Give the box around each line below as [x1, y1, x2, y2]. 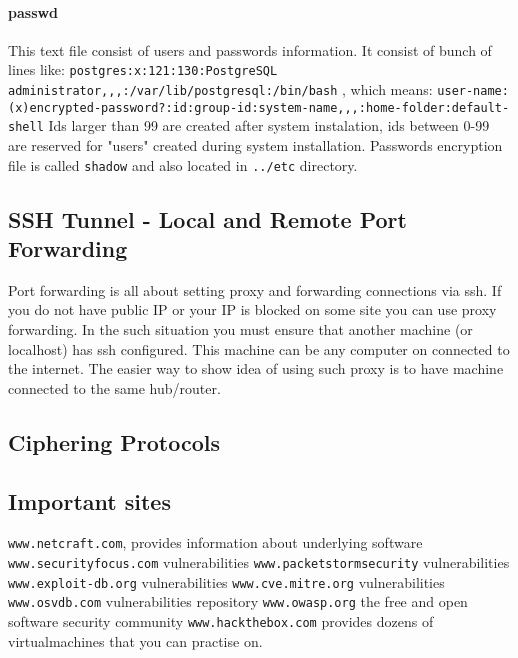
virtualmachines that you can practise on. [8, 630, 263, 651]
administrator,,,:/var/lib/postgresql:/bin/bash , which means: [8, 79, 433, 100]
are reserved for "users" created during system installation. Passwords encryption [8, 135, 503, 156]
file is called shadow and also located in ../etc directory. [8, 154, 358, 175]
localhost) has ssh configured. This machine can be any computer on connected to [8, 338, 510, 359]
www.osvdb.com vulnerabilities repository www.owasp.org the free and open [8, 591, 468, 612]
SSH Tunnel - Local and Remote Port [8, 203, 407, 234]
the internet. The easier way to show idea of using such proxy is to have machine [8, 358, 504, 379]
